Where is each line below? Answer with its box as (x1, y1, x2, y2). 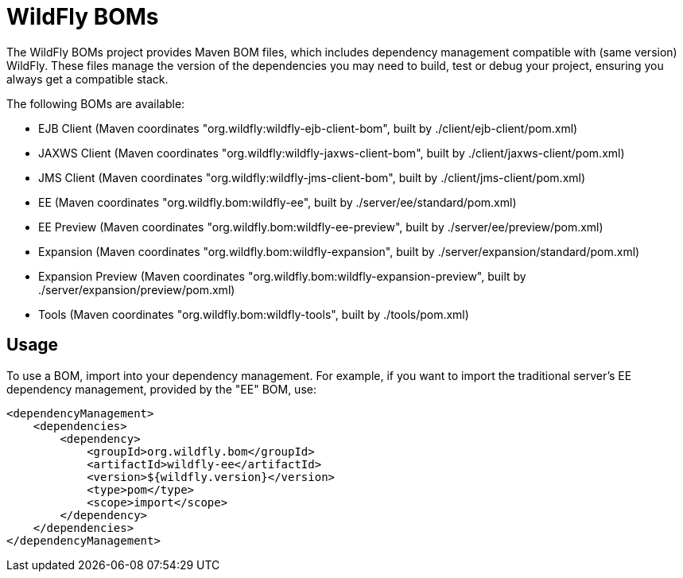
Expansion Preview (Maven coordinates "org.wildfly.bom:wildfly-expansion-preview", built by (38, 269, 526, 283)
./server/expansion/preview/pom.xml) (38, 282, 235, 297)
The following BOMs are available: (6, 96, 185, 111)
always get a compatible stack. (6, 72, 169, 86)
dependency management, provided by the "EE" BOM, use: (6, 382, 316, 396)
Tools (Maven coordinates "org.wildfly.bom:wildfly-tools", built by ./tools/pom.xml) (38, 307, 469, 321)
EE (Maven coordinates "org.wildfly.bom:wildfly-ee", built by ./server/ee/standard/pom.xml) (38, 195, 517, 209)
